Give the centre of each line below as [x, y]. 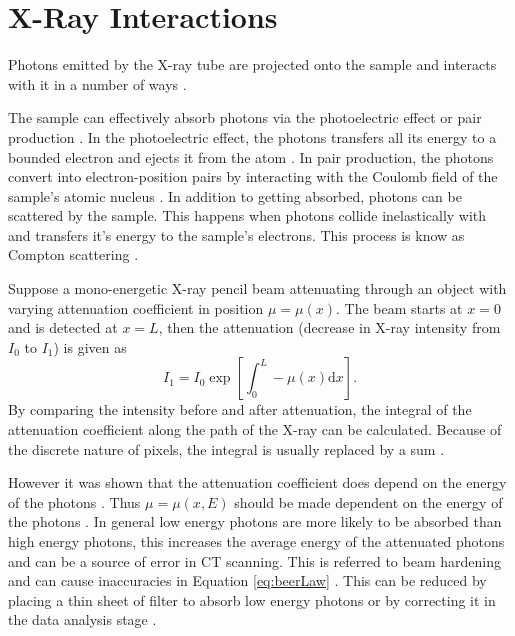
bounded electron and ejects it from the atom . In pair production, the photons [251, 156]
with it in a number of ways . [97, 83]
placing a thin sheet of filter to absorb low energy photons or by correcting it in [252, 599]
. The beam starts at [399, 307]
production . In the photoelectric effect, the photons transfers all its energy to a [252, 136]
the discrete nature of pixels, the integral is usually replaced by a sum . [226, 448]
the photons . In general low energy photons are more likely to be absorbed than [255, 521]
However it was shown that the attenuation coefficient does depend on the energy [257, 482]
